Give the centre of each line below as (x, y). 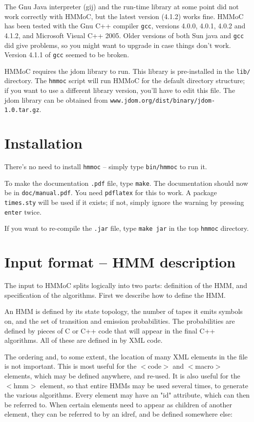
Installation (43, 143)
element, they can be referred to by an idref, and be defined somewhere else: (118, 414)
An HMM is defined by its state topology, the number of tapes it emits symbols (124, 311)
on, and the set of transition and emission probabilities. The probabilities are (120, 321)
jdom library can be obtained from (56, 100)
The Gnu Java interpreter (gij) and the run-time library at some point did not (122, 6)
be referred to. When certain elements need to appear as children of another (118, 404)
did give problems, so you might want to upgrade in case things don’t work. (118, 45)
